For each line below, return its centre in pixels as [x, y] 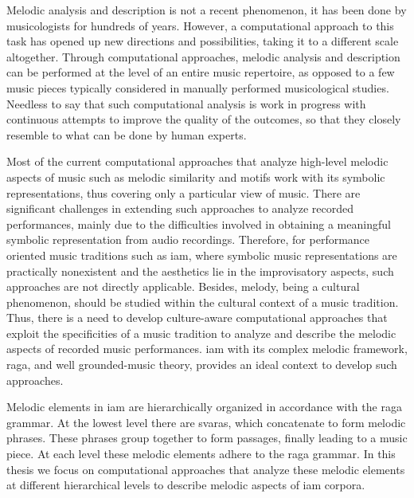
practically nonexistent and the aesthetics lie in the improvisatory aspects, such [200, 271]
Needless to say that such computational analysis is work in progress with [186, 103]
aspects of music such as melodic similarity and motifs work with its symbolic [196, 176]
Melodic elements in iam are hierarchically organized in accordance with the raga [204, 407]
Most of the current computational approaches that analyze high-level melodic [197, 161]
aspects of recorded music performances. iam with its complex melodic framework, [207, 349]
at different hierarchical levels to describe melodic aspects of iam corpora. [186, 485]
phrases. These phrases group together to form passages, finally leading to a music [207, 438]
